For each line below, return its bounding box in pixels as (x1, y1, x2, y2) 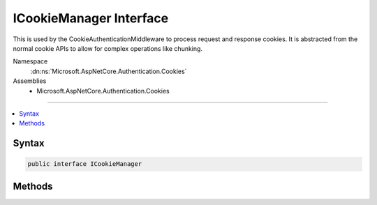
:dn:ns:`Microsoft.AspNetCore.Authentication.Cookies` (30, 67, 187, 75)
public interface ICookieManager (27, 160, 142, 168)
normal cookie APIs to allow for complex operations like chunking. (13, 44, 202, 52)
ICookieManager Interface (13, 10, 169, 26)
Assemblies (13, 77, 47, 85)
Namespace (13, 57, 48, 66)
